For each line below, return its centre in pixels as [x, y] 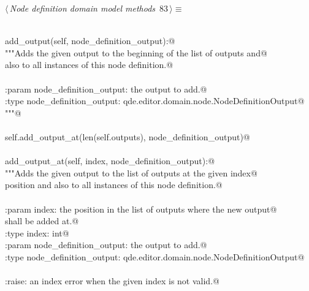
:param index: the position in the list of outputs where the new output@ [141, 209]
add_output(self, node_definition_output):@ [90, 41]
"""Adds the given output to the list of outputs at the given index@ [131, 172]
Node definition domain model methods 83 [89, 8]
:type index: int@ [37, 232]
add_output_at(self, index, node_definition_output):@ [110, 161]
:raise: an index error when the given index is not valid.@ [112, 281]
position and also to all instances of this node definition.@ [114, 185]
